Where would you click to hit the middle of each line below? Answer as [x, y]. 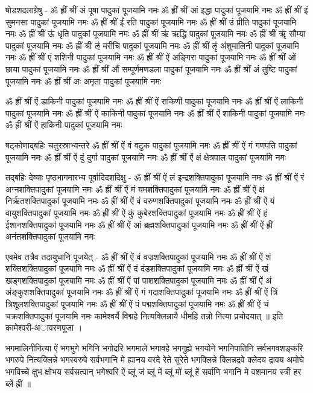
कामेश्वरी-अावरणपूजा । [44, 327]
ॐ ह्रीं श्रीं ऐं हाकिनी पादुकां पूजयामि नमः [64, 125]
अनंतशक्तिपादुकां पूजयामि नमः [50, 236]
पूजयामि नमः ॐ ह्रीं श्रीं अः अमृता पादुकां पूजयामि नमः [84, 81]
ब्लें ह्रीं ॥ [18, 383]
